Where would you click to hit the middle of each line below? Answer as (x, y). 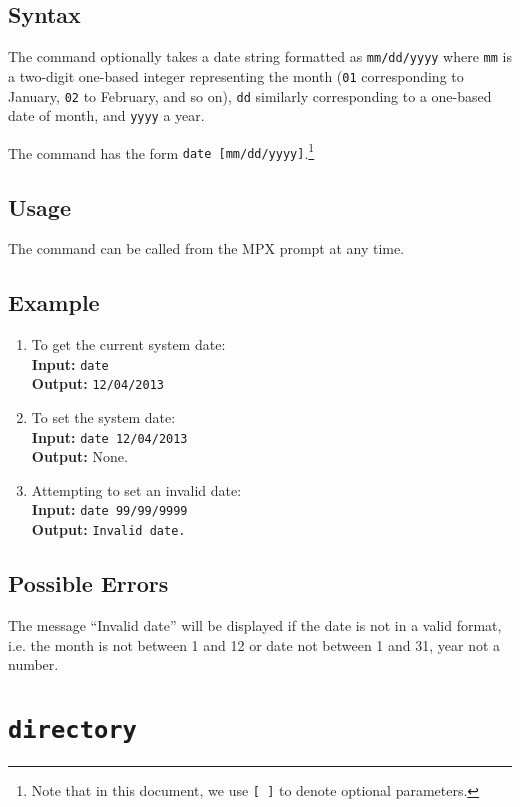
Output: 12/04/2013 (97, 383)
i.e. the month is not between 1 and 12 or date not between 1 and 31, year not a (254, 644)
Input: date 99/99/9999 (109, 509)
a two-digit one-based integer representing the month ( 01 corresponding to (236, 75)
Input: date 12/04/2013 (109, 436)
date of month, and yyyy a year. (106, 115)
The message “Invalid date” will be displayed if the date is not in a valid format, (255, 625)
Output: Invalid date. (108, 529)
